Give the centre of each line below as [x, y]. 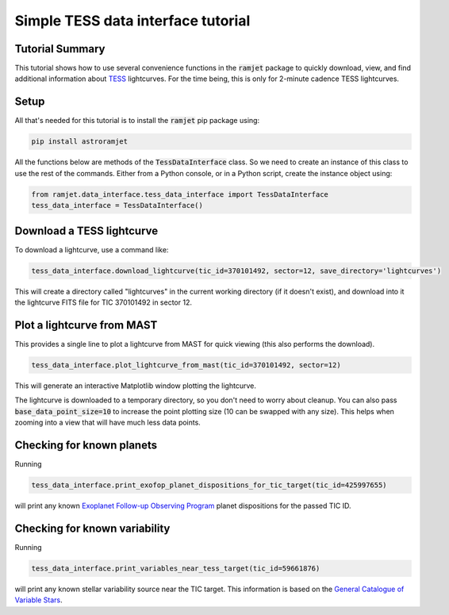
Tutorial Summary [60, 49]
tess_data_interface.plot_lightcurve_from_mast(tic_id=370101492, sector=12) [186, 365]
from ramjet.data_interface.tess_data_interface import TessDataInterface [180, 194]
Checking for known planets [86, 445]
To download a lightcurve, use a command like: [92, 249]
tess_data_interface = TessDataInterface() [117, 206]
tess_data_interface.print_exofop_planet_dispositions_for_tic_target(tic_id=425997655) [209, 485]
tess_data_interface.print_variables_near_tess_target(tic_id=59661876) [176, 568]
